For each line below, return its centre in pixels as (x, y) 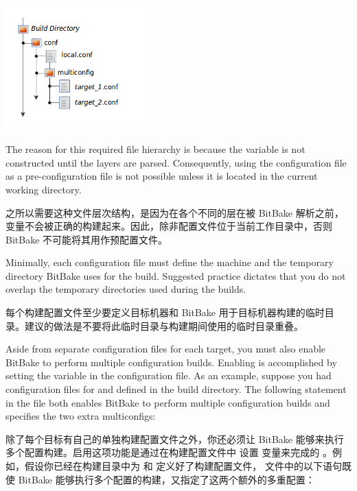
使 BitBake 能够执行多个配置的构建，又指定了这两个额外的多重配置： (160, 479)
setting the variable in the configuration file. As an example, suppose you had (169, 375)
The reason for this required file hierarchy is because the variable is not (156, 149)
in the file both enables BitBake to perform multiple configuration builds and (168, 402)
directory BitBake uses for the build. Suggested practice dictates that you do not (176, 275)
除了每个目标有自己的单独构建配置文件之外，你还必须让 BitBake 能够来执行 (175, 439)
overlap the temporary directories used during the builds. (126, 289)
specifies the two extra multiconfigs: (81, 416)
